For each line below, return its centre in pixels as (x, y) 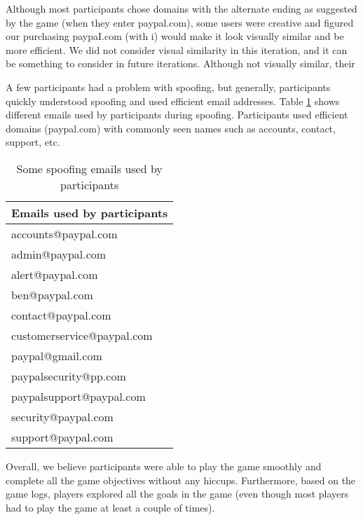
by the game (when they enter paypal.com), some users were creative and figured (180, 22)
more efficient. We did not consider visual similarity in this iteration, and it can (177, 49)
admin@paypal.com (59, 254)
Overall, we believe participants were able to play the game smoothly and (164, 466)
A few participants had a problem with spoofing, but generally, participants (168, 87)
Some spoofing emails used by (89, 168)
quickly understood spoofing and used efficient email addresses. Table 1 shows (173, 101)
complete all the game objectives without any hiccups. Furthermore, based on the (181, 480)
